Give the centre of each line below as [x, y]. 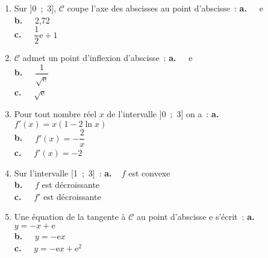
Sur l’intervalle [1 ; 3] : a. [63, 173]
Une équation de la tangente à [70, 217]
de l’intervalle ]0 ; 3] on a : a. [163, 114]
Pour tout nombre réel [55, 114]
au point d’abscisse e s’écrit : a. [196, 217]
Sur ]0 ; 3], [35, 8]
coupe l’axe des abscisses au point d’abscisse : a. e [165, 8]
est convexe [149, 173]
